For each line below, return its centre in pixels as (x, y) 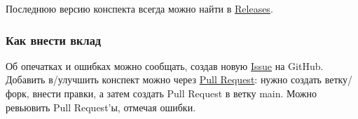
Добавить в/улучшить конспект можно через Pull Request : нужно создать (164, 79)
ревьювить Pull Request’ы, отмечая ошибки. (101, 107)
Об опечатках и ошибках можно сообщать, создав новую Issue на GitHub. (165, 65)
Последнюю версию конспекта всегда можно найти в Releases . (139, 8)
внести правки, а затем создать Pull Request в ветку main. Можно (174, 93)
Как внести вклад (54, 40)
